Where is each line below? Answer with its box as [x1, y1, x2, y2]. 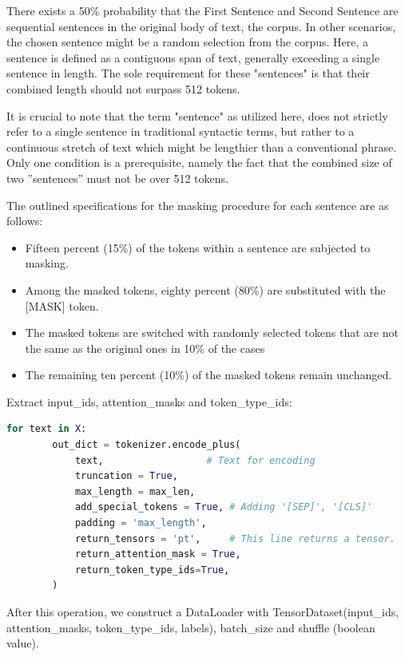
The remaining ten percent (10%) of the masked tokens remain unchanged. [25, 366, 392, 383]
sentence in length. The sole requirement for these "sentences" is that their [6, 65, 370, 81]
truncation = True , [74, 470, 178, 482]
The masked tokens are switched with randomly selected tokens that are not [25, 324, 399, 341]
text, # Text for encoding [74, 454, 316, 466]
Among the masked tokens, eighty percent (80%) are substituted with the [25, 281, 386, 298]
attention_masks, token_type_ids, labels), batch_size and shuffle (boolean [6, 619, 375, 635]
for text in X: [6, 423, 87, 435]
